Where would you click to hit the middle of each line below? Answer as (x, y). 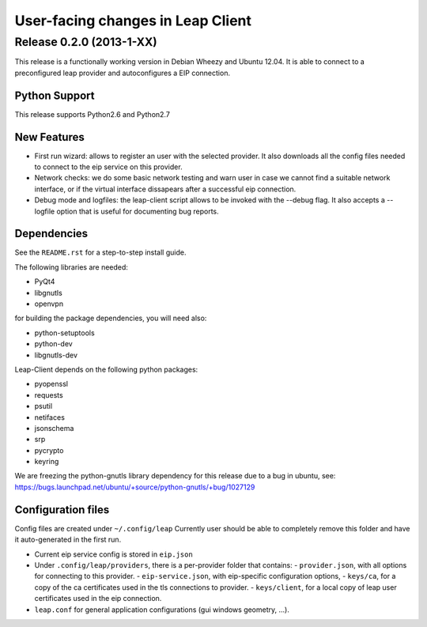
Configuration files (62, 510)
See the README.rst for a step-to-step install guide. (100, 252)
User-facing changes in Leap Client (133, 21)
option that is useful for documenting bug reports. (138, 211)
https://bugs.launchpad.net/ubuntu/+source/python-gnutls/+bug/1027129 (135, 487)
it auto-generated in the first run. (68, 540)
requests (49, 395)
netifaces (49, 417)
